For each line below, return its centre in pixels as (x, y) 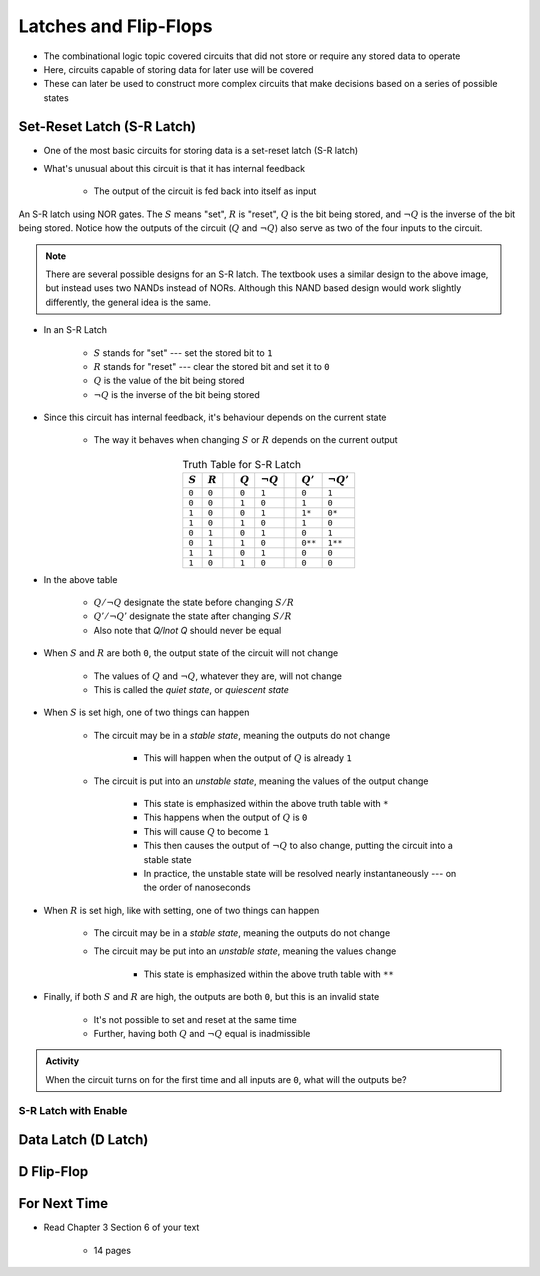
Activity (62, 1061)
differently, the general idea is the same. (128, 302)
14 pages (112, 1250)
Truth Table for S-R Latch (242, 465)
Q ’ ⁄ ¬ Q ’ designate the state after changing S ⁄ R (192, 616)
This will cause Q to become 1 (206, 831)
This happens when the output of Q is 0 (225, 817)
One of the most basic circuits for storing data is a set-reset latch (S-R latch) (201, 150)
